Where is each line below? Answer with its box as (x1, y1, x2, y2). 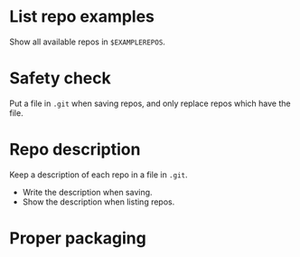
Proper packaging (9, 228, 146, 248)
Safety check (9, 68, 111, 89)
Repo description (9, 139, 141, 160)
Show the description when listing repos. (22, 196, 175, 207)
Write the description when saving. (22, 186, 153, 197)
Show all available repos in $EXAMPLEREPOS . (9, 36, 165, 47)
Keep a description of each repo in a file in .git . (9, 169, 188, 180)
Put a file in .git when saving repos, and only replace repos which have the (9, 98, 291, 109)
